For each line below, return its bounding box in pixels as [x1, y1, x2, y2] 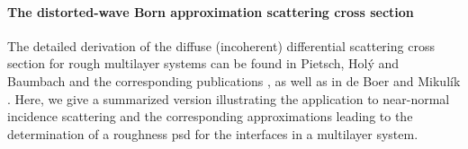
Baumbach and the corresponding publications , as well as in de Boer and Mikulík [7, 71, 461, 90]
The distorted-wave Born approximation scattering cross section [7, 2, 414, 21]
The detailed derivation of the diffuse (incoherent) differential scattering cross [7, 36, 435, 55]
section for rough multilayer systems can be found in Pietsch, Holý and [7, 54, 400, 73]
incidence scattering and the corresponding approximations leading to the [7, 107, 413, 126]
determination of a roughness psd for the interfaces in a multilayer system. [7, 124, 418, 143]
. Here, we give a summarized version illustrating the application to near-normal [7, 89, 450, 108]
